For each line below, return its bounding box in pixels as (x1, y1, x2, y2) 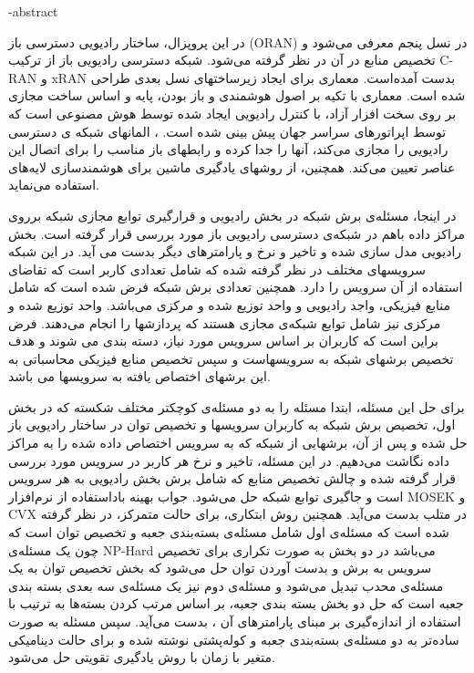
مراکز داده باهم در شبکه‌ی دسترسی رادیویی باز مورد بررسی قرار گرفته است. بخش (8, 223, 466, 243)
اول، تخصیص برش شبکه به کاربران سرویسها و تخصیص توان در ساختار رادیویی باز (8, 415, 456, 434)
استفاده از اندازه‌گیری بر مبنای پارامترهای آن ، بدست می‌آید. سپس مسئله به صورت (8, 612, 461, 630)
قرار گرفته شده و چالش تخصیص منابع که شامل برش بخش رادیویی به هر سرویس (8, 469, 456, 488)
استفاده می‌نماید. (8, 175, 99, 194)
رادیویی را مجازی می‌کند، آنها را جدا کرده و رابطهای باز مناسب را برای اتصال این (8, 140, 448, 159)
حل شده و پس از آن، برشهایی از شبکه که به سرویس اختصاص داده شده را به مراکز (8, 433, 468, 452)
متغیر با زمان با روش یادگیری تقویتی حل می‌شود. (8, 647, 275, 667)
